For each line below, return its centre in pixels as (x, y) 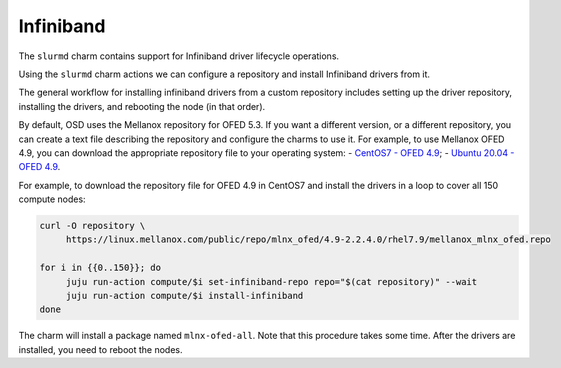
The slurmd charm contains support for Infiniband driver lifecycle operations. (179, 56)
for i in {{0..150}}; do (100, 268)
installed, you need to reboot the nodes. (100, 349)
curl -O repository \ (92, 226)
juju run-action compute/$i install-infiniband (184, 295)
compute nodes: (52, 199)
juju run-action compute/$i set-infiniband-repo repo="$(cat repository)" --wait (271, 281)
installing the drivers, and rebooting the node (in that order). (142, 106)
